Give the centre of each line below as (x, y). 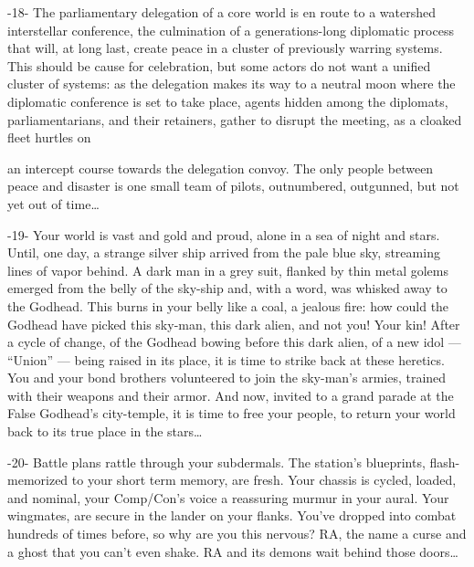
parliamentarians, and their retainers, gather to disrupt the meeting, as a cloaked (235, 119)
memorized (38, 480)
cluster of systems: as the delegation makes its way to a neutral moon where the (232, 84)
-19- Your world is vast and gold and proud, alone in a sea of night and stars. (224, 234)
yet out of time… (53, 203)
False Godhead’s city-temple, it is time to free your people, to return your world (232, 413)
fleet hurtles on (49, 137)
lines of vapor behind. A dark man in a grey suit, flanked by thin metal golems (228, 270)
